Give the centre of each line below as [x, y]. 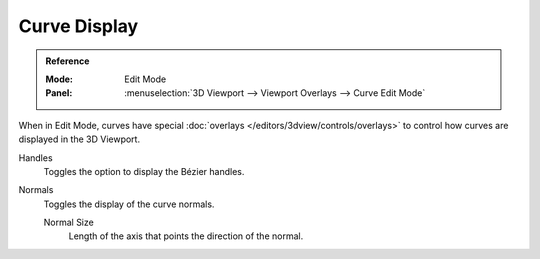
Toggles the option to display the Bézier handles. [144, 171]
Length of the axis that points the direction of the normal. [186, 236]
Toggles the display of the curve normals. [129, 204]
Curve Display [78, 26]
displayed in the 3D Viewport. [79, 139]
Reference [67, 61]
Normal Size [68, 222]
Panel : [59, 93]
